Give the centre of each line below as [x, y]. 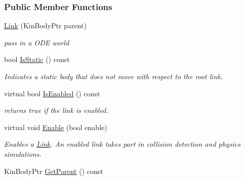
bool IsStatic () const [37, 59]
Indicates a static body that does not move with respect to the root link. [114, 76]
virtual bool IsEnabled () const [52, 93]
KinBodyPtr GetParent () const [54, 171]
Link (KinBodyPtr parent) [45, 25]
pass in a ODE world [37, 42]
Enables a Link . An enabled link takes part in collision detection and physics [122, 144]
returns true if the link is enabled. [56, 110]
